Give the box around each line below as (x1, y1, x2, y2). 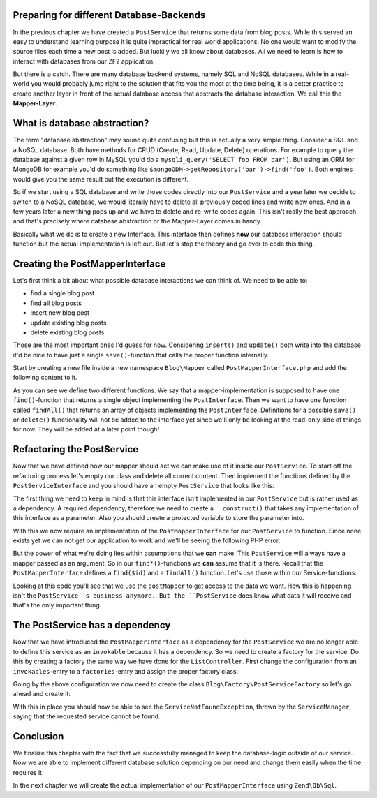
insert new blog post (30, 309, 90, 317)
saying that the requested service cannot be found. (13, 712, 161, 721)
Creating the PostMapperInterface (13, 258, 166, 269)
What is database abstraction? (13, 117, 149, 129)
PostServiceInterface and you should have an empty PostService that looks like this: (13, 482, 274, 490)
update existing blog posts (30, 318, 107, 327)
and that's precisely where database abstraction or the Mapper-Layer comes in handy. (13, 217, 262, 226)
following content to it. (13, 374, 77, 382)
